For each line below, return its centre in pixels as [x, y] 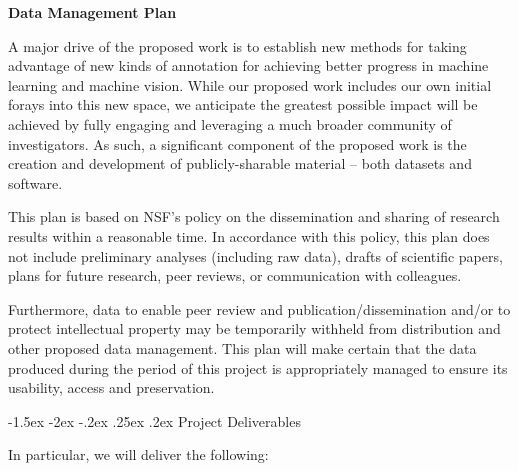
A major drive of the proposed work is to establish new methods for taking [237, 45]
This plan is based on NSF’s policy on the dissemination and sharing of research [254, 216]
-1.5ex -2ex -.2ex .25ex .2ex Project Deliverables [154, 420]
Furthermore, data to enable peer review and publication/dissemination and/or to [259, 308]
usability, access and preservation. [111, 387]
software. [35, 182]
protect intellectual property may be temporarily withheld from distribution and [254, 328]
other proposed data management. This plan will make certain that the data [242, 347]
